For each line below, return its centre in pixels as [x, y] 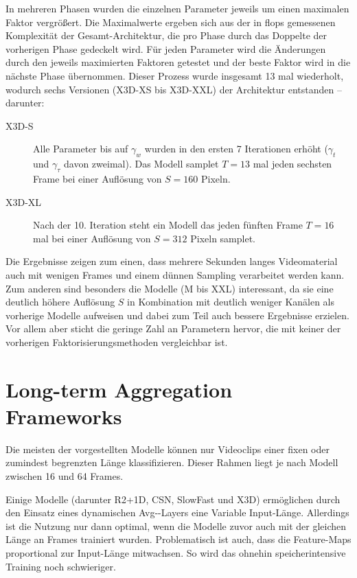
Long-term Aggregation [119, 389]
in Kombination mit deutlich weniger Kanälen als [231, 302]
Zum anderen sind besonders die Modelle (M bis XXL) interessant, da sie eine [170, 288]
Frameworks [64, 416]
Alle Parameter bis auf [81, 149]
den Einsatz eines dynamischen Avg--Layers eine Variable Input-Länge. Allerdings [177, 512]
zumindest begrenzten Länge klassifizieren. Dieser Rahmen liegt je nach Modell [172, 462]
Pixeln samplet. [223, 238]
